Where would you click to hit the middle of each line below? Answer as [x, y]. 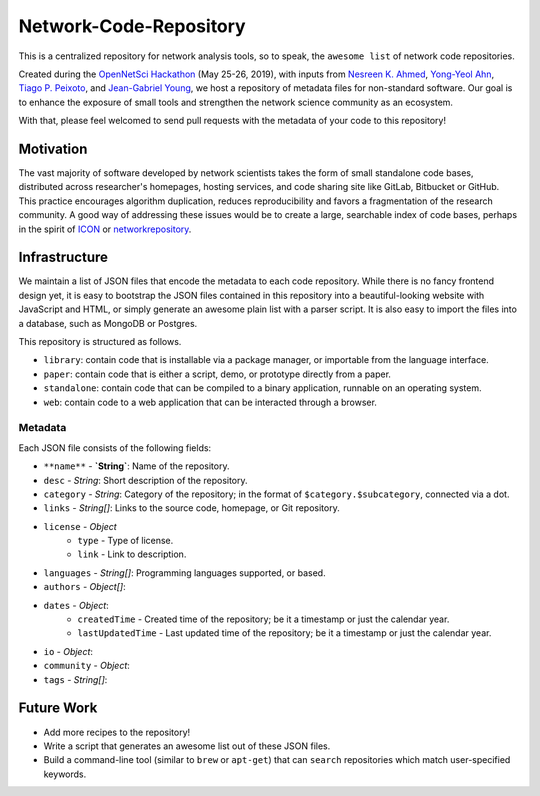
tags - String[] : [75, 679]
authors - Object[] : [84, 587]
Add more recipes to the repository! [117, 732]
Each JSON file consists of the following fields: [115, 447]
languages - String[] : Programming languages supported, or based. [184, 572]
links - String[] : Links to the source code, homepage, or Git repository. [191, 508]
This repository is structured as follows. [100, 342]
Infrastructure [63, 257]
